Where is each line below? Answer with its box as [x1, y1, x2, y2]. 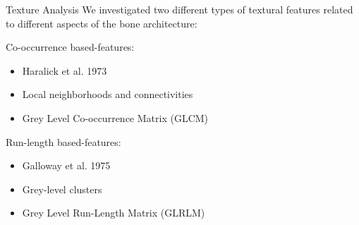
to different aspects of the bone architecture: [6, 16, 197, 30]
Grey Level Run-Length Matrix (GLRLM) [22, 205, 205, 220]
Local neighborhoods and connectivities [22, 87, 193, 102]
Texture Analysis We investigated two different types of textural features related [6, 2, 353, 16]
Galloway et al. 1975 [22, 158, 111, 173]
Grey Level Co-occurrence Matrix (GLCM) [22, 110, 209, 125]
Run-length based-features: [6, 134, 121, 149]
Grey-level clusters [22, 181, 102, 196]
